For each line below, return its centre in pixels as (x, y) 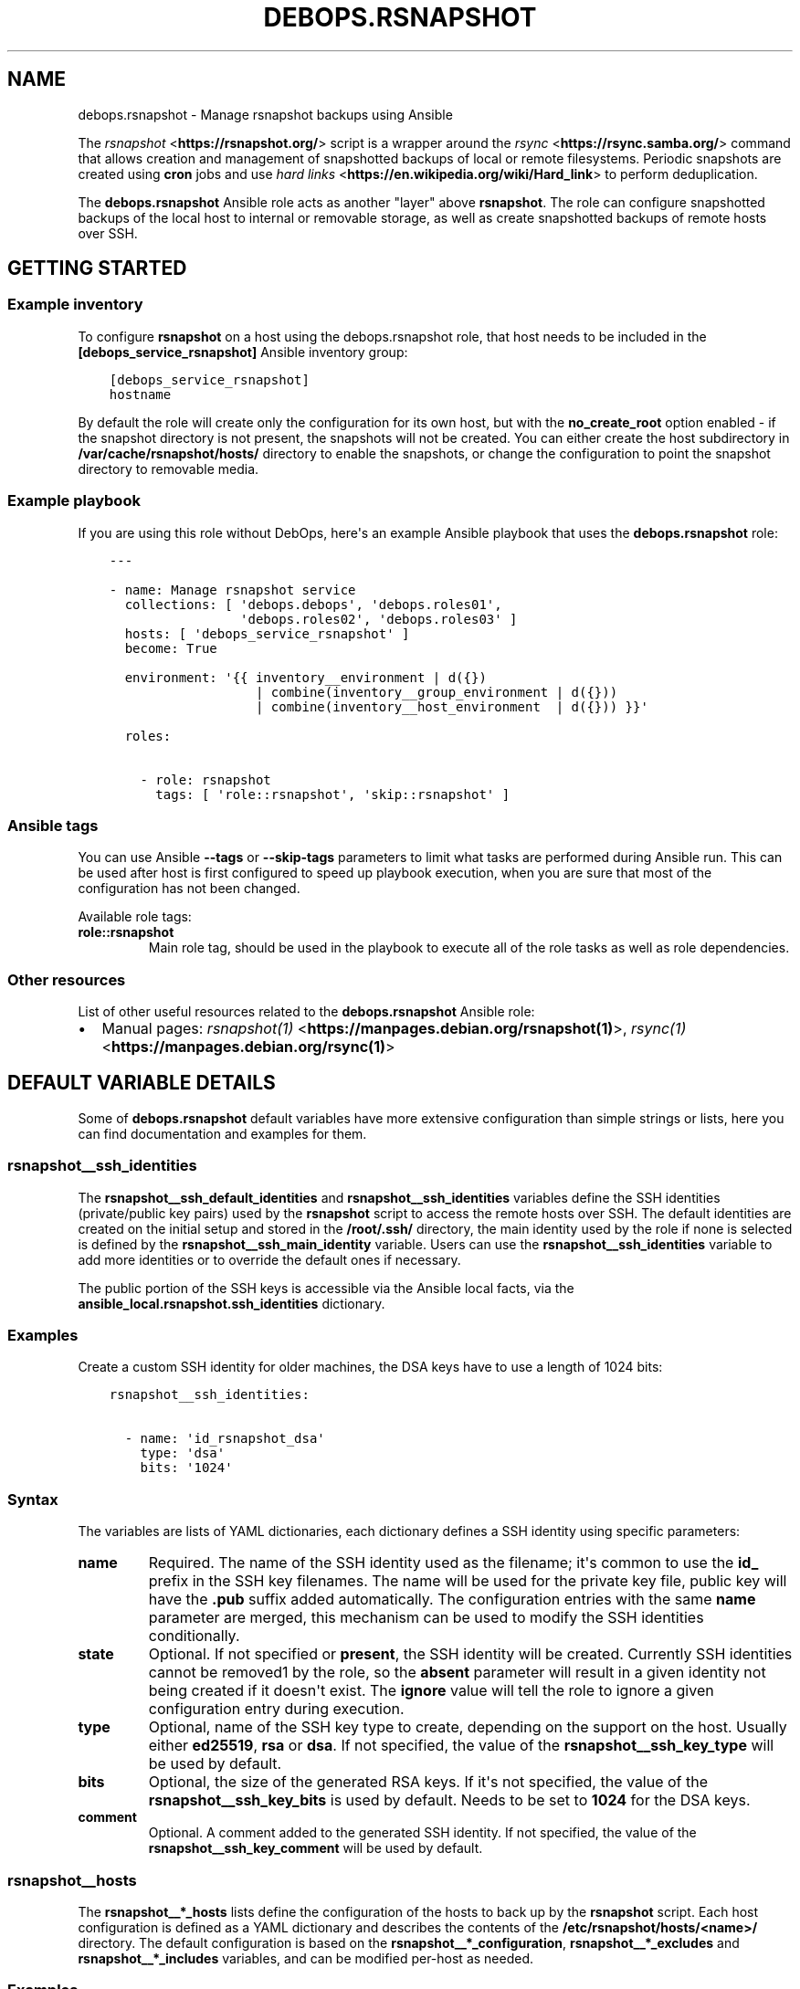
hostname (140, 394)
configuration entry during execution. (276, 1709)
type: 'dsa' (183, 1453)
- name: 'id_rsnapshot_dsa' (225, 1439)
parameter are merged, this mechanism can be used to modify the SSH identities (426, 1618)
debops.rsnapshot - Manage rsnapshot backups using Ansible (265, 114)
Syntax (33, 1499)
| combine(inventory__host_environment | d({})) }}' (452, 706)
